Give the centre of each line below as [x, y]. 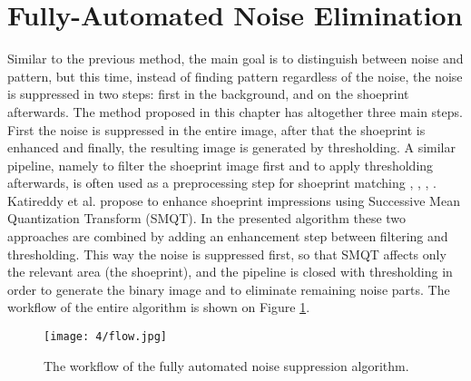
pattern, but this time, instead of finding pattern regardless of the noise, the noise [235, 76]
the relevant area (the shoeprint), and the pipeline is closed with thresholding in [230, 272]
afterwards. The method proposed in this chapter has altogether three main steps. [235, 111]
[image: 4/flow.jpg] [106, 337]
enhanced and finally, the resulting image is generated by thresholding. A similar [232, 147]
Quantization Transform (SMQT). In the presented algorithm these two [207, 218]
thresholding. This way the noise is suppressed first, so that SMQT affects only [227, 254]
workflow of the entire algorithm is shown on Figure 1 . [159, 307]
